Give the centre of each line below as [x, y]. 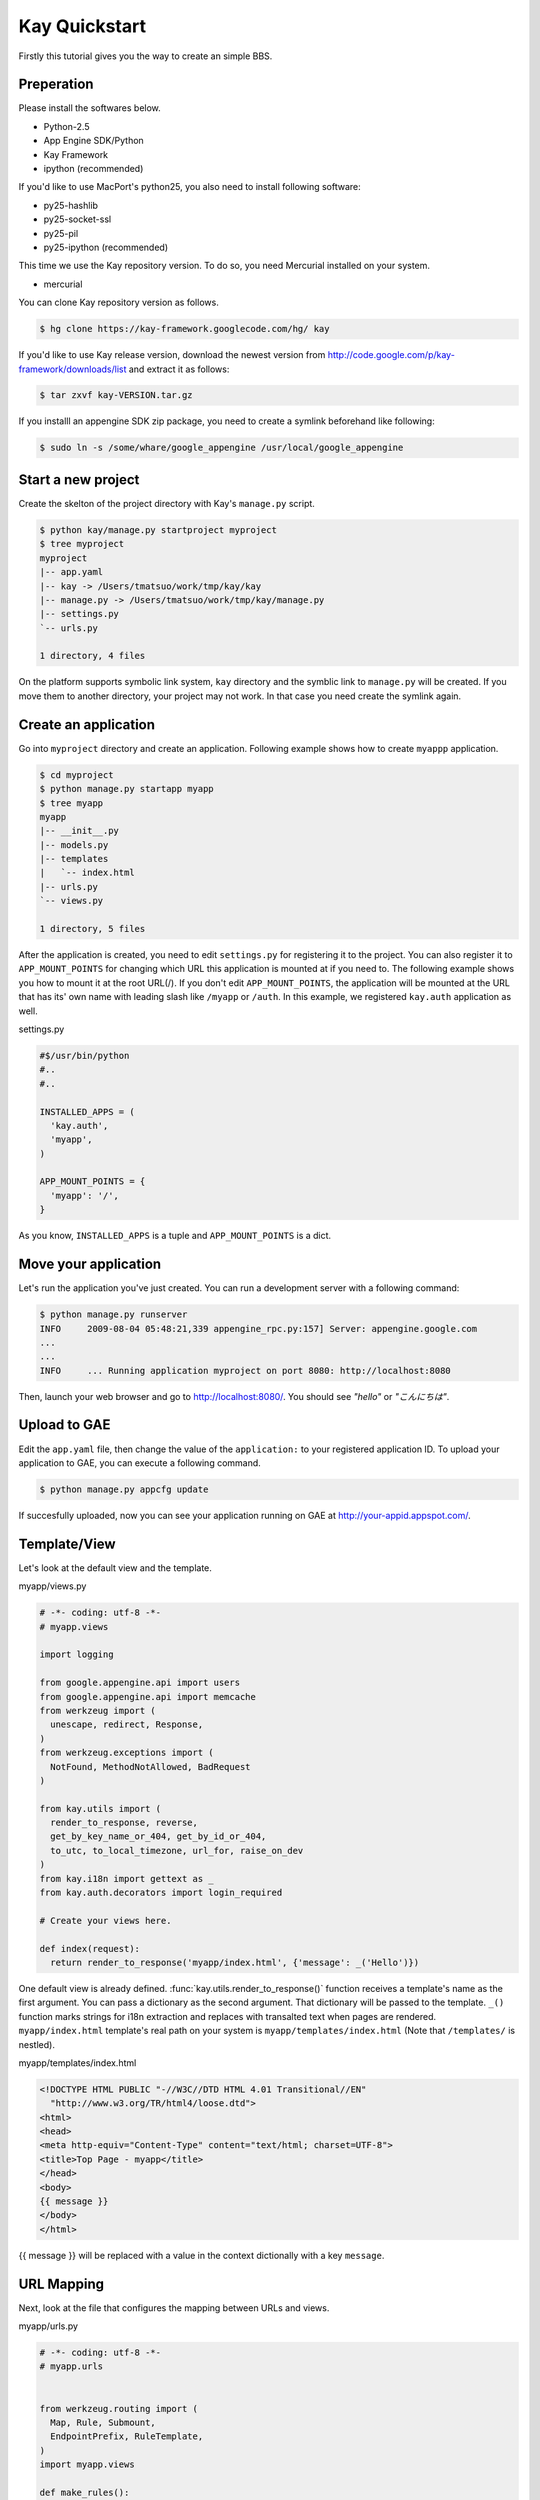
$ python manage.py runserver [113, 1314]
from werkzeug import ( [98, 1710]
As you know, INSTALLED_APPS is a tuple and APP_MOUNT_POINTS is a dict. [175, 1236]
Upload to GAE [64, 1425]
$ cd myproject [76, 774]
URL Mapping [61, 2283]
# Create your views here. [105, 1920]
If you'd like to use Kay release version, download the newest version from [172, 355]
